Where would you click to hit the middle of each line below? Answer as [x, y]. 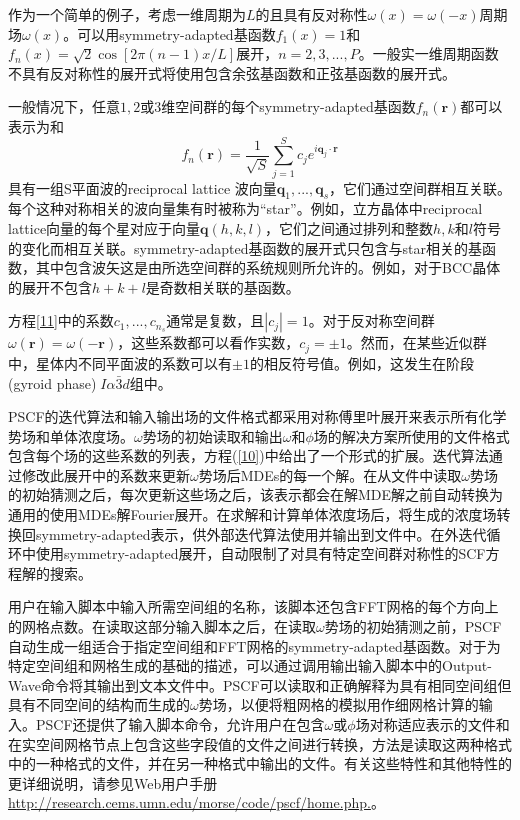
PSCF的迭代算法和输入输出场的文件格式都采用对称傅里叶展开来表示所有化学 [257, 416]
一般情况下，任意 [64, 106]
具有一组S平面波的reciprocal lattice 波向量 [142, 187]
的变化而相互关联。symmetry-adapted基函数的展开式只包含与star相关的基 [245, 247]
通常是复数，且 [215, 320]
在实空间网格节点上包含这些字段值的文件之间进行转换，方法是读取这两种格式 [260, 743]
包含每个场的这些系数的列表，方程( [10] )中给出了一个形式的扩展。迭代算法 [248, 455]
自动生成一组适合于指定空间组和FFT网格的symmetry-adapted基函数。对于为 [254, 645]
